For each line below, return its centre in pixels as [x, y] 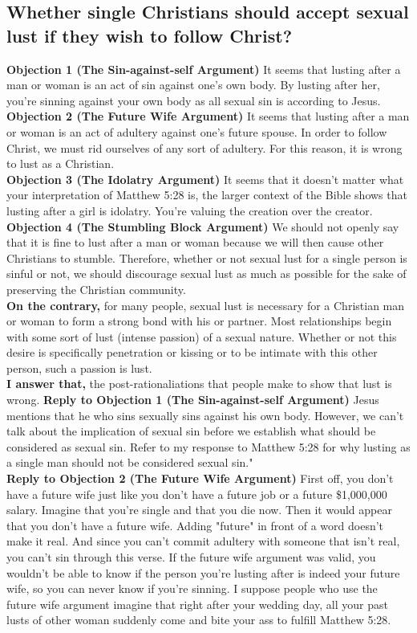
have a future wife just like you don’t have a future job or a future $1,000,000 [197, 494]
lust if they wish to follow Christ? [150, 35]
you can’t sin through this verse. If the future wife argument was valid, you [191, 557]
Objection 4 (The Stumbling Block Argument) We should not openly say [203, 226]
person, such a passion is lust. [79, 368]
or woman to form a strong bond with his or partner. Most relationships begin [199, 321]
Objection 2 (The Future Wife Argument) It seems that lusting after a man [208, 116]
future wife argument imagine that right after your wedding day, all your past [197, 604]
